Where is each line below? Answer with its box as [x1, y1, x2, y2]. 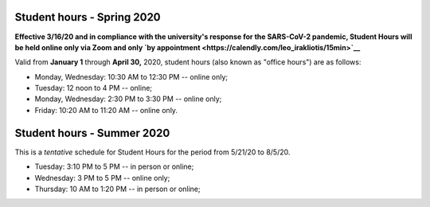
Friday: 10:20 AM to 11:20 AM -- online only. [34, 105, 178, 115]
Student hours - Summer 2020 [14, 126, 170, 139]
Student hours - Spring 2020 [14, 10, 161, 24]
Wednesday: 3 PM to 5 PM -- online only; [34, 173, 170, 182]
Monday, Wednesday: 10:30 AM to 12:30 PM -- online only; [34, 72, 229, 81]
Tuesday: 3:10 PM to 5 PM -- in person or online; [34, 162, 194, 171]
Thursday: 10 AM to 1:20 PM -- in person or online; [34, 184, 201, 193]
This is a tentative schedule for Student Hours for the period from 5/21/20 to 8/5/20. [14, 147, 291, 157]
